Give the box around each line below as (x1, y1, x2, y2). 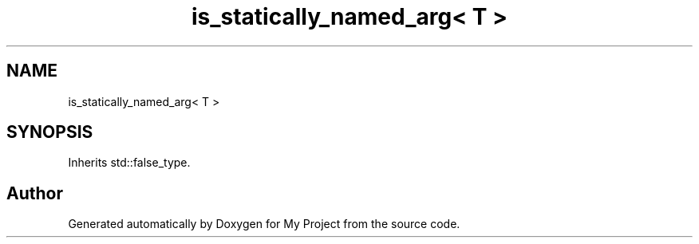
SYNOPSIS (6, 122, 93, 143)
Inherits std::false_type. (68, 155, 191, 170)
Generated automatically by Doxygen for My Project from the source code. (68, 217, 460, 231)
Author (6, 183, 63, 203)
